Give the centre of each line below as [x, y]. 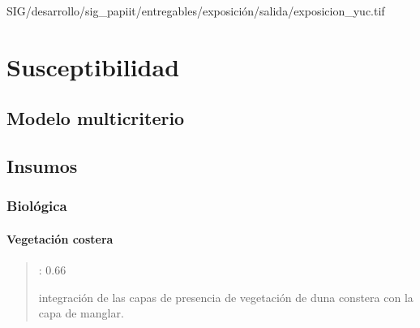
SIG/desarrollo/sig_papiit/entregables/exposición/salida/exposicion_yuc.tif [196, 11]
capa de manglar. [81, 313]
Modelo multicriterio [96, 118]
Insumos [42, 166]
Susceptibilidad [93, 66]
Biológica [37, 206]
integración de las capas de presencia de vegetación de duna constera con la [226, 297]
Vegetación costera [60, 238]
